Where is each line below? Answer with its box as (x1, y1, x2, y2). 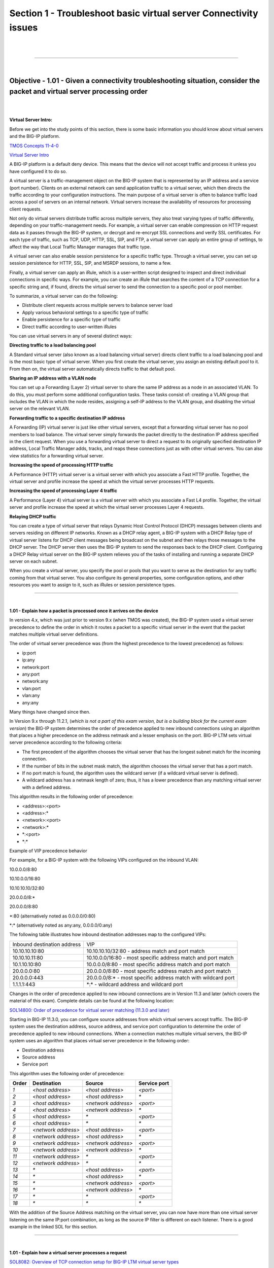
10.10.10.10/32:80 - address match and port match (86, 947, 205, 955)
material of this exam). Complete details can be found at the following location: (9, 998, 175, 1004)
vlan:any (22, 692, 40, 698)
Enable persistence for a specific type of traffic (22, 316, 121, 323)
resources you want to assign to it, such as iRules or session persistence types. (9, 582, 176, 588)
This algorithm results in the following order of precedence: (9, 794, 134, 800)
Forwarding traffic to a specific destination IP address (9, 415, 125, 421)
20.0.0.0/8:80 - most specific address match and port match (86, 967, 231, 974)
